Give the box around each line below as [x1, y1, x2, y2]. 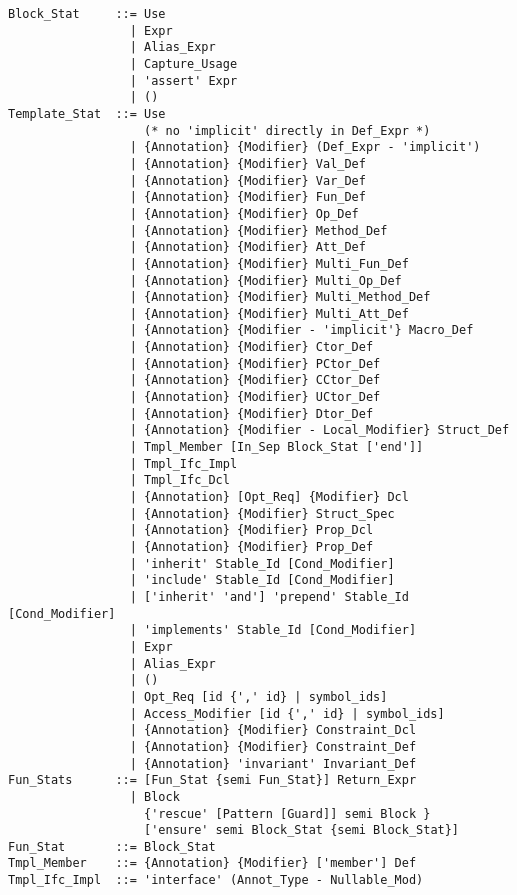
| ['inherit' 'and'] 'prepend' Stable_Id [129, 589, 409, 604]
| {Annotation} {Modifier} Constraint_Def [129, 739, 417, 754]
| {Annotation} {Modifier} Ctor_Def [129, 340, 374, 355]
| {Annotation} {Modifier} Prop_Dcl [129, 523, 374, 538]
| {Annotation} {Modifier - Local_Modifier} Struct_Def [129, 423, 510, 438]
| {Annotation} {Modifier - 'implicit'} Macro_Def [129, 323, 474, 338]
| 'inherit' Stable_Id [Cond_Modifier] [129, 556, 395, 571]
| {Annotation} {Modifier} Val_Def [129, 156, 366, 171]
